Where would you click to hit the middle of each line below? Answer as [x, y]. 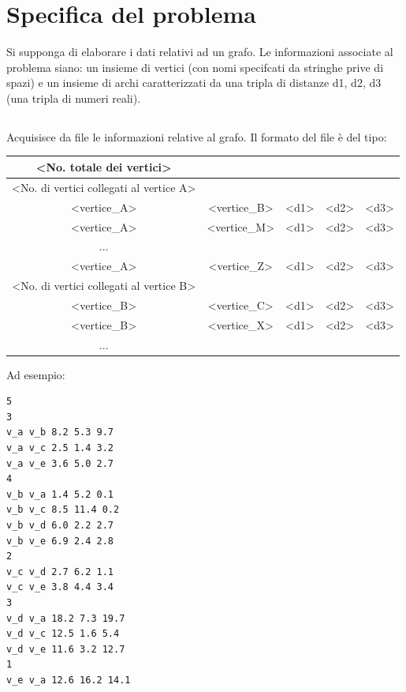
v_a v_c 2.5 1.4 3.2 [60, 448]
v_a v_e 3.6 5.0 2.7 [60, 463]
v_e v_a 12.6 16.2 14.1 [69, 680]
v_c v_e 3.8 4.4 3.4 [60, 587]
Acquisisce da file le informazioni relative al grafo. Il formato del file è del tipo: [197, 136]
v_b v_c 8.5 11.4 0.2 [63, 510]
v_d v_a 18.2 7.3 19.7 [66, 618]
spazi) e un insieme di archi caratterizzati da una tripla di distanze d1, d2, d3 [194, 83]
